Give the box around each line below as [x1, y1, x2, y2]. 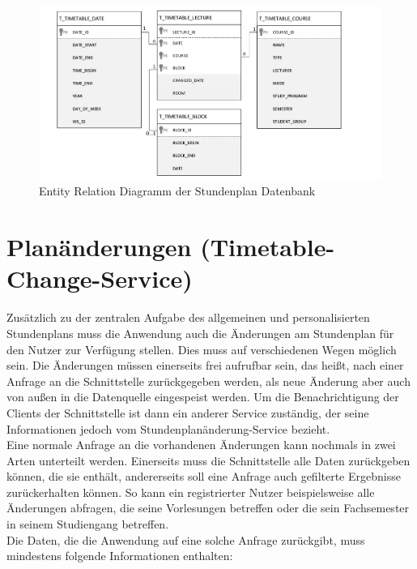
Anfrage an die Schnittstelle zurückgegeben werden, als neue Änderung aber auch [6, 372, 411, 389]
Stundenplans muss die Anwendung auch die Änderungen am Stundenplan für [6, 324, 394, 341]
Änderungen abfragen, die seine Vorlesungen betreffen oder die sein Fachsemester [6, 499, 410, 516]
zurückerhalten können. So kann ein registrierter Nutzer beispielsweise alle [6, 483, 375, 500]
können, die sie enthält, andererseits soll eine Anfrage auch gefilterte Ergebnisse [6, 468, 401, 485]
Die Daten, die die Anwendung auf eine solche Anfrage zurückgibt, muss [6, 531, 365, 548]
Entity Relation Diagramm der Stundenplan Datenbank [39, 182, 316, 199]
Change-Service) [6, 262, 193, 295]
